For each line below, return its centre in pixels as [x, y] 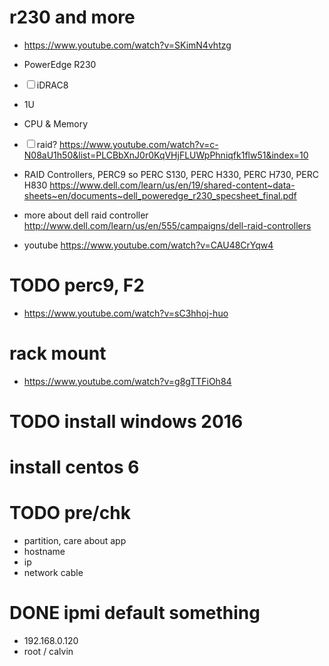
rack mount [58, 353]
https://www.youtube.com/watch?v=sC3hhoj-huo [126, 313]
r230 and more [72, 17]
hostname [44, 552]
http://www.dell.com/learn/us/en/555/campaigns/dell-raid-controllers [167, 225]
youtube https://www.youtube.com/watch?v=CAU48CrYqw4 [148, 245]
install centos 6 [74, 467]
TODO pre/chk [70, 513]
